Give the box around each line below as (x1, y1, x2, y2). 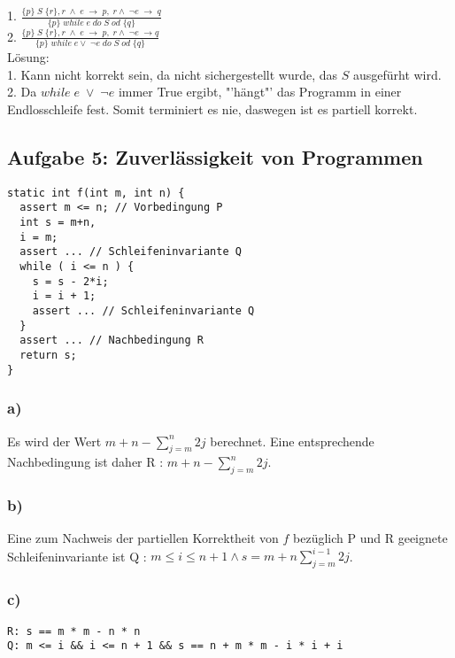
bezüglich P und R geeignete (293, 529, 448, 547)
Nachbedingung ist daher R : (7, 453, 164, 471)
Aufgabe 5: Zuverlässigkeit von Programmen (7, 143, 423, 171)
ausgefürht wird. (352, 65, 442, 83)
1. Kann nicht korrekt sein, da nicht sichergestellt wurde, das (7, 65, 338, 83)
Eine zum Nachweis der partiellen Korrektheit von (7, 529, 279, 547)
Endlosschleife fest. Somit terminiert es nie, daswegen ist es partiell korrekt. (7, 100, 418, 119)
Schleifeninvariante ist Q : (7, 546, 147, 565)
